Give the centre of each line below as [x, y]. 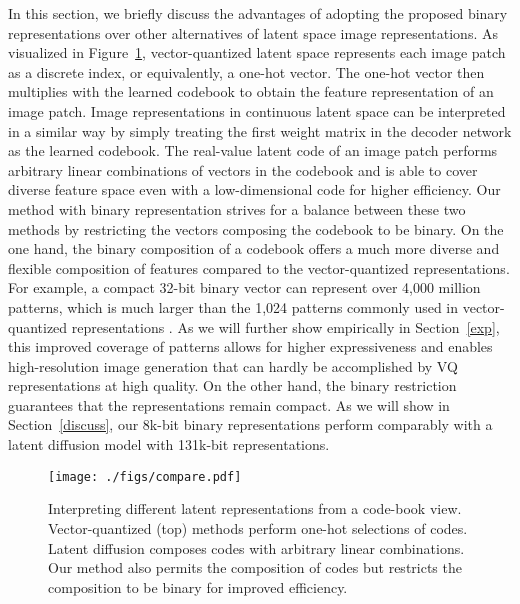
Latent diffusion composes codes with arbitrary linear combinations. [256, 547]
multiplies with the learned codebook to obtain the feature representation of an [251, 91]
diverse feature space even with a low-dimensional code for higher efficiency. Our [254, 189]
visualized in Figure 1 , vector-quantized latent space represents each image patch [257, 52]
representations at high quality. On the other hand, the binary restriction [232, 385]
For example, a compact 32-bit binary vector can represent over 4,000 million [244, 287]
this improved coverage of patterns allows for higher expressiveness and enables [250, 346]
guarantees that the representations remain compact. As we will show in [229, 404]
